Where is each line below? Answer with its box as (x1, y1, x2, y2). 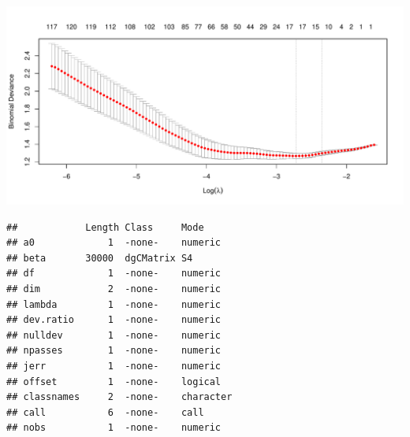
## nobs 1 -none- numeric (6, 422, 222, 434)
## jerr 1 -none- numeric (6, 360, 222, 372)
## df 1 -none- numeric (6, 268, 222, 280)
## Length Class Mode (6, 221, 204, 233)
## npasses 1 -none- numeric (6, 345, 222, 357)
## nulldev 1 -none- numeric (6, 329, 222, 341)
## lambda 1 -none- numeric (6, 298, 222, 310)
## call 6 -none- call (6, 406, 204, 418)
